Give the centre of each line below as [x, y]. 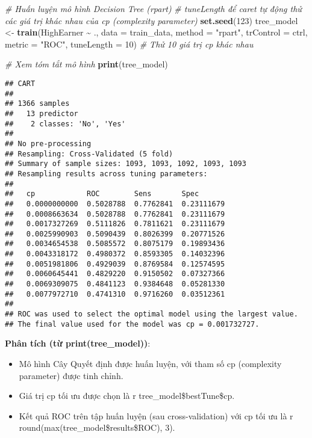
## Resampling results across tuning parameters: [106, 174]
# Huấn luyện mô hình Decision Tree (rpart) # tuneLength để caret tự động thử [153, 8]
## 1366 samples [37, 104]
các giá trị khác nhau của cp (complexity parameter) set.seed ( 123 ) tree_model [151, 20]
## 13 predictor [42, 113]
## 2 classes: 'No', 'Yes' [65, 124]
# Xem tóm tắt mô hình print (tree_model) [86, 64]
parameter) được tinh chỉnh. [71, 375]
